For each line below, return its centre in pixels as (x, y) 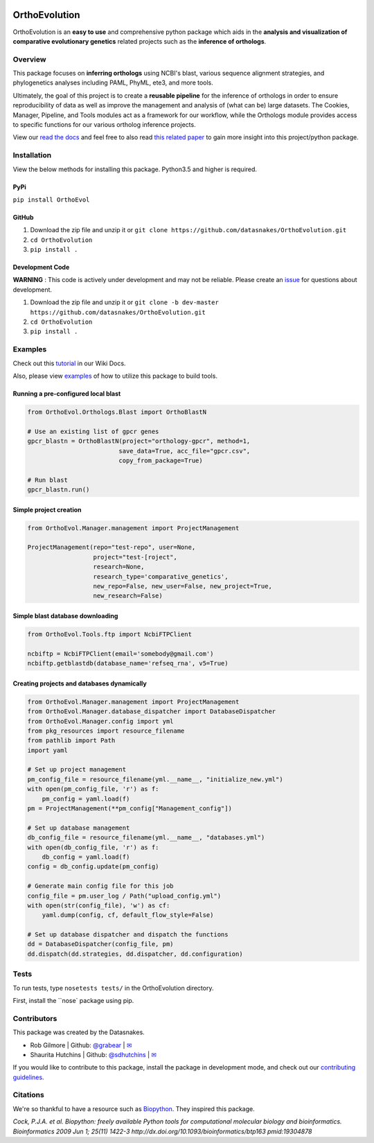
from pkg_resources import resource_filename (106, 731)
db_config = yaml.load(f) (86, 857)
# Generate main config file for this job (100, 886)
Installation (32, 155)
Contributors (35, 1018)
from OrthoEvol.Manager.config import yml (100, 721)
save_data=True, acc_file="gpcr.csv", (185, 451)
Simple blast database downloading (65, 616)
